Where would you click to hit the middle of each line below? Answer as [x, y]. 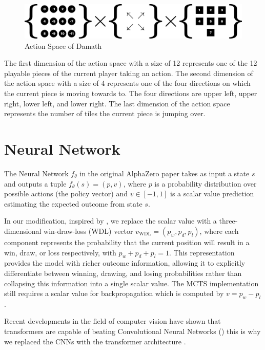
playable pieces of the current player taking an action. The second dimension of [129, 73]
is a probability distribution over [206, 183]
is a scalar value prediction [212, 194]
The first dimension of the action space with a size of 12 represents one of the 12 [131, 63]
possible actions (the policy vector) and [66, 194]
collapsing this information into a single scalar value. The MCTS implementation [131, 283]
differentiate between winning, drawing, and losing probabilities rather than [123, 273]
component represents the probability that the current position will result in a [127, 242]
